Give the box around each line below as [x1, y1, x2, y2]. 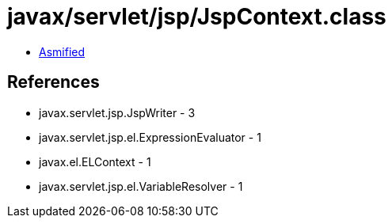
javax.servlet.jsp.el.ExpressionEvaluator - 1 [39, 130, 261, 144]
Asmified [39, 44, 86, 59]
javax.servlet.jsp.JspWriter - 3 [39, 105, 196, 120]
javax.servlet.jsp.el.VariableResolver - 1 [39, 179, 243, 193]
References [7, 72, 100, 93]
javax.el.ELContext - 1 [39, 154, 151, 169]
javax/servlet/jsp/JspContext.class [7, 3, 386, 30]
